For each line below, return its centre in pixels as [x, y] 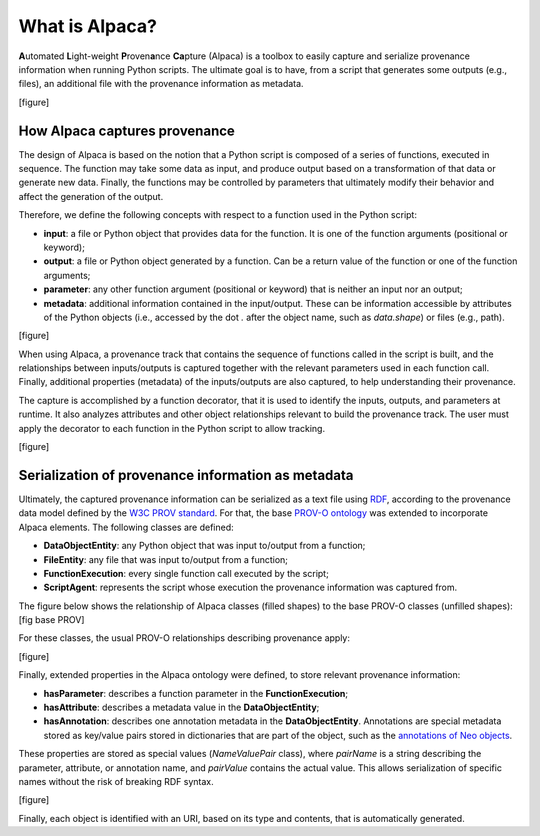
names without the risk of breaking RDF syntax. [116, 781]
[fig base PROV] [51, 620]
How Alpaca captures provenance [126, 130]
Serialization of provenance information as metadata [186, 475]
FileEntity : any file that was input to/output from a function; [166, 559]
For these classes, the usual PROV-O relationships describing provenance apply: [184, 638]
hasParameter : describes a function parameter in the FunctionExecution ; [196, 693]
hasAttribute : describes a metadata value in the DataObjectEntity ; [181, 707]
